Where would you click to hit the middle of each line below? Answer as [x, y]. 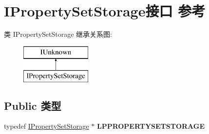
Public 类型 [33, 106]
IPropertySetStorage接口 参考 [105, 11]
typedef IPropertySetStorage [47, 126]
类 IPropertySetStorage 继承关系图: [58, 34]
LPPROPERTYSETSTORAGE [151, 126]
